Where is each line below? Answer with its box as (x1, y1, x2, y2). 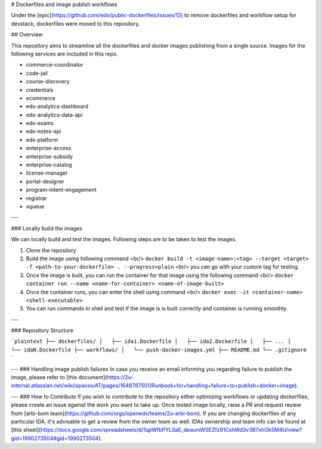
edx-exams (26, 120, 54, 127)
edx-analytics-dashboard (26, 103, 89, 110)
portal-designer (26, 177, 65, 185)
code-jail (26, 69, 48, 77)
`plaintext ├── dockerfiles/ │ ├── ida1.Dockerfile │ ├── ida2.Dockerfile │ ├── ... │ (11, 338, 292, 345)
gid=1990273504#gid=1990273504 (11, 435, 99, 442)
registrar (26, 194, 47, 202)
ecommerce (26, 94, 56, 101)
